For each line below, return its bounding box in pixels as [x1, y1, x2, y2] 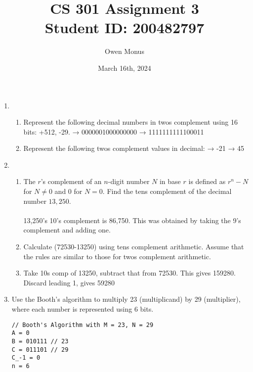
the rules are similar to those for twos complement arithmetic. [23, 251, 211, 261]
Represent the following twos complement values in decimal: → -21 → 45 [23, 143, 245, 153]
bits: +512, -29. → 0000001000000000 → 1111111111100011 [23, 126, 204, 137]
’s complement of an [41, 176, 102, 186]
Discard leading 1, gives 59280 [23, 277, 115, 287]
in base [159, 176, 181, 186]
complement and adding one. [23, 225, 111, 235]
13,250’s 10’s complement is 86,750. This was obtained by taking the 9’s [23, 215, 241, 225]
